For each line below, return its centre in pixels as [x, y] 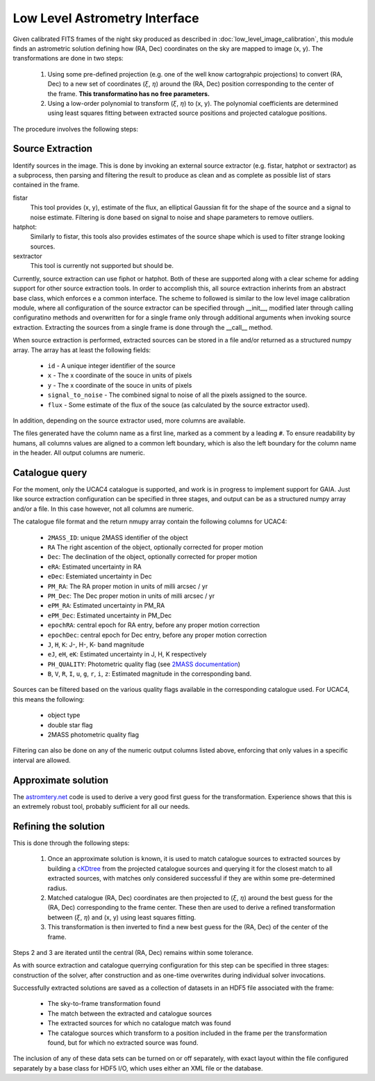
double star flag [70, 725]
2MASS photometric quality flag [93, 735]
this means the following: [49, 699]
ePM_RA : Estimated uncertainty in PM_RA [106, 606]
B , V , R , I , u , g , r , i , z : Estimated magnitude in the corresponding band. [150, 674]
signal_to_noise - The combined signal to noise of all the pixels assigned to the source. [177, 395]
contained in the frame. [46, 185]
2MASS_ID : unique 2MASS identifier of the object [118, 537]
